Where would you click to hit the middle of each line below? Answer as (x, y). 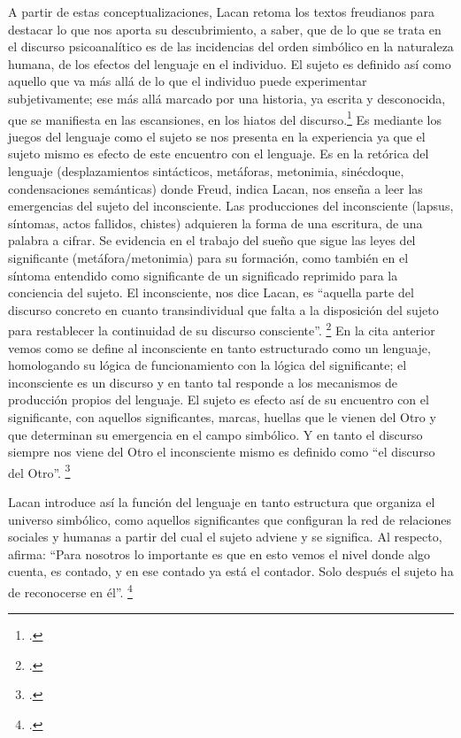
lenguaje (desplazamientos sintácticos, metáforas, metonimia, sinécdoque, (206, 171)
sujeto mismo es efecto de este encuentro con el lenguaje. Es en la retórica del (219, 154)
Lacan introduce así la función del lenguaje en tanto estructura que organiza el (222, 502)
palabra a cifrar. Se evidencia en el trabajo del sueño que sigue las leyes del (212, 240)
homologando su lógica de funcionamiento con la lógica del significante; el (207, 365)
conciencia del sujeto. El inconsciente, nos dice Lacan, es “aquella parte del (211, 292)
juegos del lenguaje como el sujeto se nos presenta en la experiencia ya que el (217, 136)
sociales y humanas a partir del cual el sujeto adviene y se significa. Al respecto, (225, 537)
